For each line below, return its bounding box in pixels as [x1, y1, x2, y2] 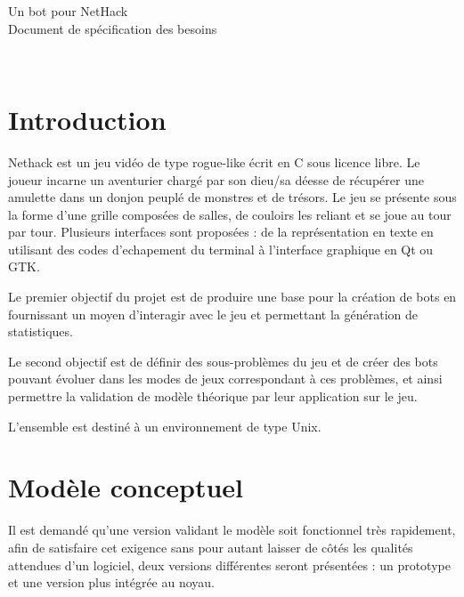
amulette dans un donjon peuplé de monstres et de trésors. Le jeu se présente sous [8, 188, 457, 206]
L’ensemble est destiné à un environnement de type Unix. [8, 416, 322, 435]
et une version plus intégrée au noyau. [8, 573, 216, 592]
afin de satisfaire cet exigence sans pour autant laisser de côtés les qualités [8, 537, 413, 556]
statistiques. [8, 322, 73, 341]
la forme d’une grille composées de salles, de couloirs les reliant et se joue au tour [8, 205, 452, 223]
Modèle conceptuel [8, 469, 243, 505]
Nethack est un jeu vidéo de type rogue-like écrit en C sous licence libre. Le [8, 152, 420, 171]
